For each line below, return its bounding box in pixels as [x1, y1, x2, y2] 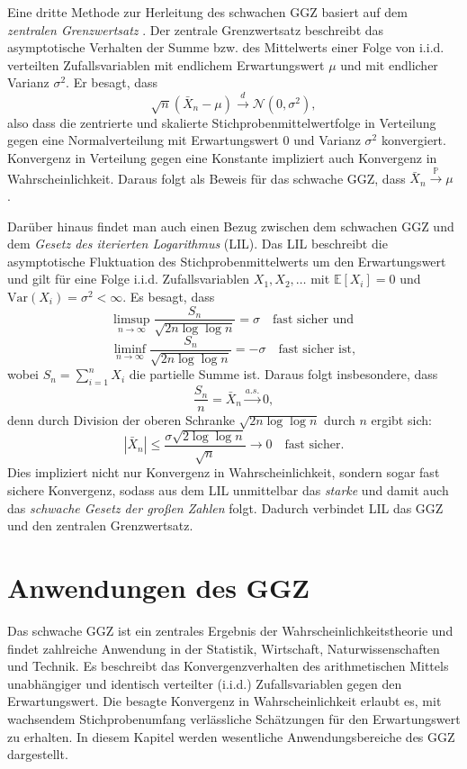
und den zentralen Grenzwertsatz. [7, 516, 193, 535]
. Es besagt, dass [122, 286, 215, 305]
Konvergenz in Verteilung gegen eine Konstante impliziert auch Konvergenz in [7, 148, 437, 167]
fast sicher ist [278, 343, 352, 357]
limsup [113, 312, 150, 326]
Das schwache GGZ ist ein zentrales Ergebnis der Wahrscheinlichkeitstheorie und [7, 620, 454, 639]
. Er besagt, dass [66, 73, 158, 92]
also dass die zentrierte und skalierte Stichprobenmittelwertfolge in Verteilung [7, 113, 436, 131]
